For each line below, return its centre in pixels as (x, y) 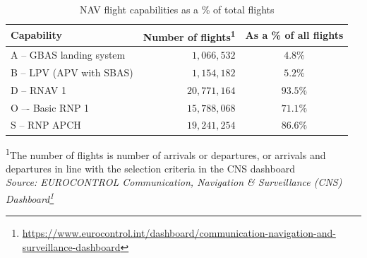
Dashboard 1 (30, 198)
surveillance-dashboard (71, 246)
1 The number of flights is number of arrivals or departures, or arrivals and (166, 153)
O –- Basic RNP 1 (50, 107)
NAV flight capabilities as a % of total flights (177, 9)
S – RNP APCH (46, 125)
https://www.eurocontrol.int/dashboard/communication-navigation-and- (179, 233)
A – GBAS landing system (68, 55)
